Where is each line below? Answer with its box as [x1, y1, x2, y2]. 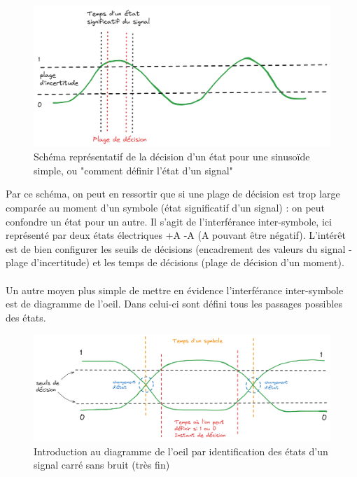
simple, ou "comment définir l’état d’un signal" [34, 163, 233, 177]
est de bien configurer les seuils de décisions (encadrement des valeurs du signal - [6, 241, 352, 256]
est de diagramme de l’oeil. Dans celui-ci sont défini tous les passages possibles [6, 296, 342, 311]
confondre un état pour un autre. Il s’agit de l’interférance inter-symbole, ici [6, 214, 332, 228]
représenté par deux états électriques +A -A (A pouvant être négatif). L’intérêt [6, 228, 346, 242]
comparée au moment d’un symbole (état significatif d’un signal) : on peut [6, 200, 325, 215]
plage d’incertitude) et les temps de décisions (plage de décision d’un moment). [6, 255, 344, 270]
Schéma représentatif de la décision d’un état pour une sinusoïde [34, 149, 310, 164]
